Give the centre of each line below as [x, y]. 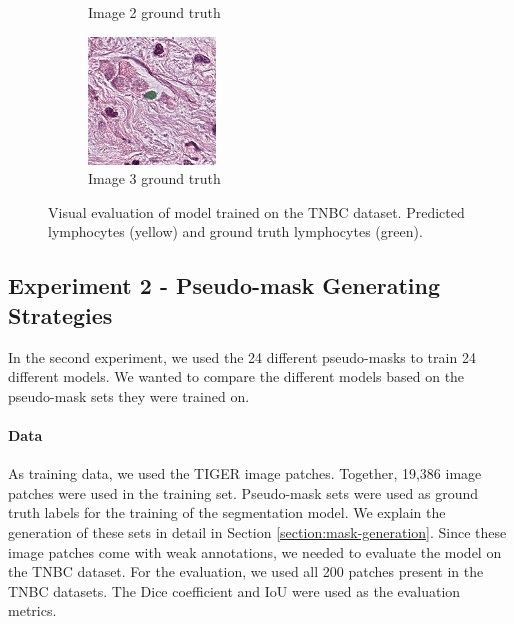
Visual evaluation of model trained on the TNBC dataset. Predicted [256, 211]
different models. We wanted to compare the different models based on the [236, 376]
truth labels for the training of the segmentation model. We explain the [227, 512]
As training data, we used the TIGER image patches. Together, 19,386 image [245, 473]
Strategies [60, 314]
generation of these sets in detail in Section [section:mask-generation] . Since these [257, 531]
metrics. [32, 610]
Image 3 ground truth [154, 178]
